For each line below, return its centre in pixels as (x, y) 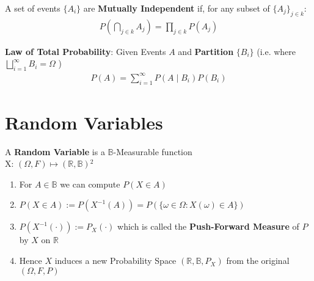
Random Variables (84, 122)
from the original (258, 261)
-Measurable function (153, 151)
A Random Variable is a (55, 151)
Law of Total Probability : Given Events (86, 51)
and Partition (206, 51)
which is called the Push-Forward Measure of (208, 226)
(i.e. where (276, 51)
